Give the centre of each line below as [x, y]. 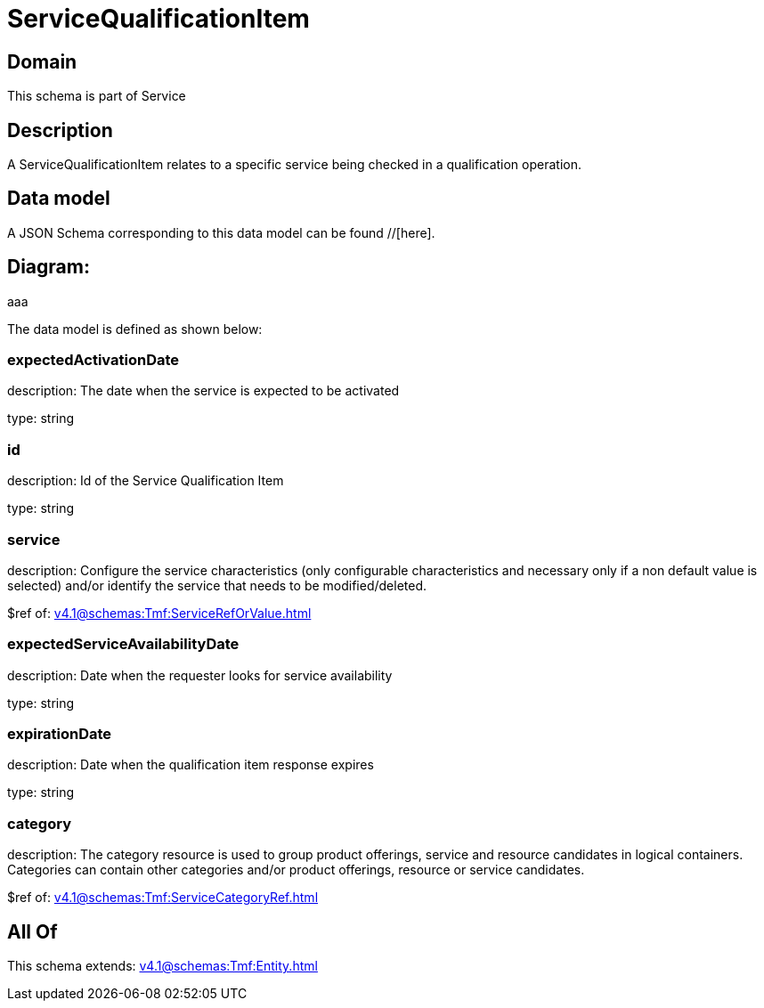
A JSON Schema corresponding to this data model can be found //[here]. [221, 232]
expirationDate [60, 734]
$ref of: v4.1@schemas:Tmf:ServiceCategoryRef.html [163, 898]
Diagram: [49, 267]
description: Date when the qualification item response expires [191, 765]
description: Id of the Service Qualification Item [146, 481]
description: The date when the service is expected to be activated [203, 391]
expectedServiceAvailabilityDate [123, 644]
